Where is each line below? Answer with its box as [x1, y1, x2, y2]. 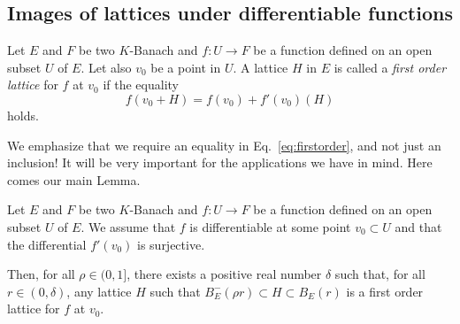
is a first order [346, 282, 424, 300]
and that [395, 217, 442, 235]
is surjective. [137, 235, 205, 253]
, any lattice [66, 282, 132, 300]
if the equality [103, 75, 179, 94]
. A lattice [233, 58, 288, 76]
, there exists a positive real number [126, 265, 322, 283]
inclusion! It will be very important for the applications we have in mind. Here [7, 153, 433, 172]
